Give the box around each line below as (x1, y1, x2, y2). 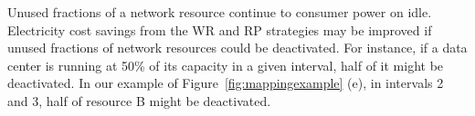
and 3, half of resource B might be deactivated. (7, 91, 271, 110)
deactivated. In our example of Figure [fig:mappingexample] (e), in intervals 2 (7, 73, 444, 92)
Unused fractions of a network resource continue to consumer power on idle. (7, 3, 432, 21)
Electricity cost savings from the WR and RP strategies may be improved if (7, 20, 432, 39)
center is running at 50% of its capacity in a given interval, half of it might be (7, 55, 444, 74)
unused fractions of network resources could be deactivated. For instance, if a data (7, 38, 468, 57)
